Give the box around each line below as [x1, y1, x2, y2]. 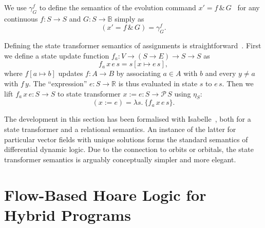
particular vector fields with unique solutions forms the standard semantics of [4, 134, 248, 144]
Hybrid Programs [4, 204, 131, 225]
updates [58, 68, 83, 79]
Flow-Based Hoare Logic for [4, 184, 206, 205]
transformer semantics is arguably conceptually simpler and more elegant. [4, 154, 236, 164]
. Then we [222, 78, 254, 89]
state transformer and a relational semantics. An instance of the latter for [4, 124, 236, 135]
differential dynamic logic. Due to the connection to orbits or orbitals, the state [4, 144, 254, 155]
